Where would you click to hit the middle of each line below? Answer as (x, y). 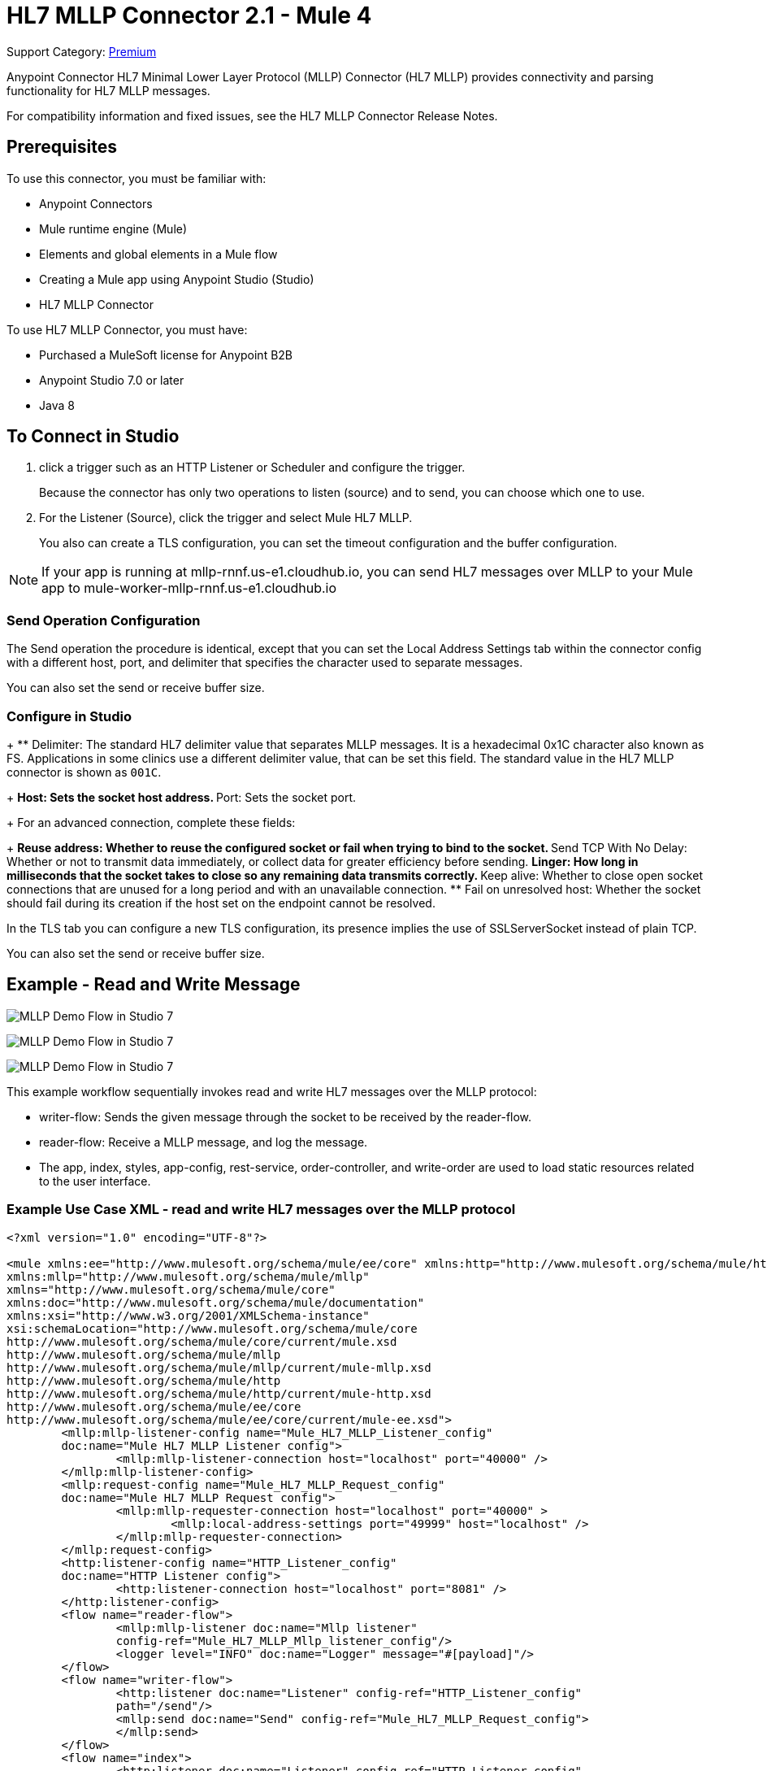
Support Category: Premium (82, 51)
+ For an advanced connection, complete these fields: (151, 822)
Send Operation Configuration (104, 620)
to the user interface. (95, 1181)
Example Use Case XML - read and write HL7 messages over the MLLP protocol (261, 1210)
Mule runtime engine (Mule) (113, 228)
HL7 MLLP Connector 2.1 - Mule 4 (189, 15)
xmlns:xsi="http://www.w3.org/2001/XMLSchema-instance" (188, 1315)
